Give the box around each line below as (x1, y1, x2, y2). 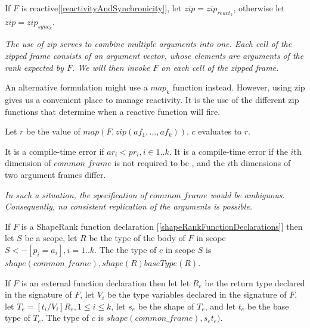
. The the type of (94, 243, 157, 255)
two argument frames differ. (5, 168, 106, 180)
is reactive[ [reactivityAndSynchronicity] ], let (21, 2, 182, 14)
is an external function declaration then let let (21, 276, 190, 289)
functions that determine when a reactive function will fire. (5, 105, 221, 117)
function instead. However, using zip (172, 81, 305, 93)
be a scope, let (24, 232, 77, 244)
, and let (204, 299, 236, 312)
